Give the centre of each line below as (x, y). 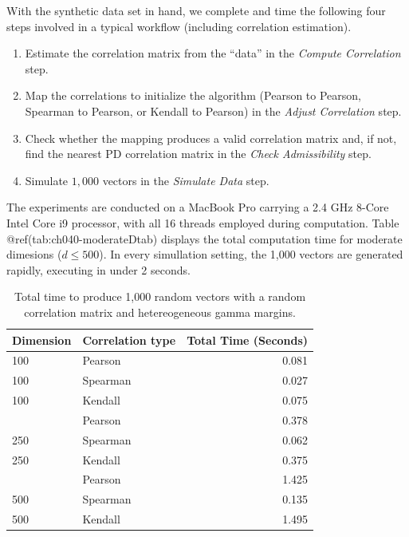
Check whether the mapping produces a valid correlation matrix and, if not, (211, 138)
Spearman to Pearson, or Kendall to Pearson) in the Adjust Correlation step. (213, 111)
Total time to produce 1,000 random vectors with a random (160, 296)
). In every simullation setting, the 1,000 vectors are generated (251, 254)
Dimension (42, 340)
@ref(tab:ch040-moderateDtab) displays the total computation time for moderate (204, 238)
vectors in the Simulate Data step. (186, 180)
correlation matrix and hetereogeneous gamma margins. (160, 312)
